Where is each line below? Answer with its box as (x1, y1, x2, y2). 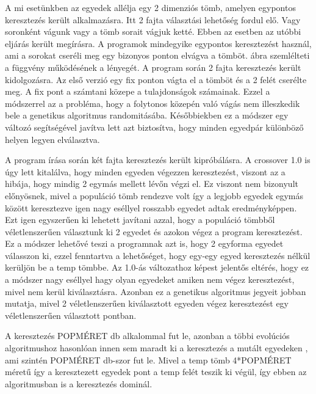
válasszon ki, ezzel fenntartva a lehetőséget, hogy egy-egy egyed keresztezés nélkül (5, 249, 311, 261)
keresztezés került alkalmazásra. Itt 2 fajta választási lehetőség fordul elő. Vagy (5, 13, 301, 26)
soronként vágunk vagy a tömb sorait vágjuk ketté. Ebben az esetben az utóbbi (5, 25, 301, 38)
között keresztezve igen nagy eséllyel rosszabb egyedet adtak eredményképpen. (5, 201, 297, 214)
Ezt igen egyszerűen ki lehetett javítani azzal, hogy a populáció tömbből (5, 213, 275, 226)
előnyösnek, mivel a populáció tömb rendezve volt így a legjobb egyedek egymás (5, 189, 303, 202)
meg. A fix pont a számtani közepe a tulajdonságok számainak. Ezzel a (5, 85, 270, 98)
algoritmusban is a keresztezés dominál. (5, 377, 153, 390)
